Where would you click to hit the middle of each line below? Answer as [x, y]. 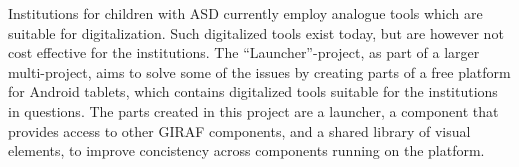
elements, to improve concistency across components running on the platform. [246, 150]
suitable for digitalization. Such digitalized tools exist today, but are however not [256, 32]
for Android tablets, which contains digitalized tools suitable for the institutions [253, 91]
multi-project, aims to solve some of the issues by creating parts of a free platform [259, 71]
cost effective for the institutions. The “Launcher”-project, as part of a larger [244, 52]
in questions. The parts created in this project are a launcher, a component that [253, 110]
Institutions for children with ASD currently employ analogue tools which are [245, 13]
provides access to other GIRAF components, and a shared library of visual [239, 130]
